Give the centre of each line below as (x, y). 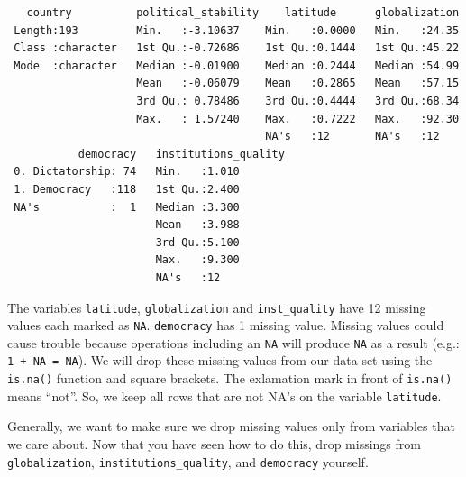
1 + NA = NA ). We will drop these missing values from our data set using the (220, 360)
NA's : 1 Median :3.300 (127, 207)
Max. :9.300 (197, 260)
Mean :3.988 (197, 225)
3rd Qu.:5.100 (197, 242)
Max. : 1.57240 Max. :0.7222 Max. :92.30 (298, 119)
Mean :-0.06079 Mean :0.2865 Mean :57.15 (298, 83)
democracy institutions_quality (181, 154)
